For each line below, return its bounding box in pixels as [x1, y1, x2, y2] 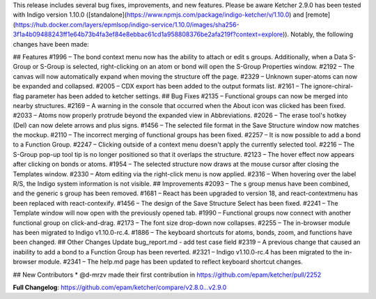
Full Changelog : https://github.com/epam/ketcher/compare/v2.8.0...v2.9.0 [13, 283, 227, 291]
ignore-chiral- [313, 82, 354, 91]
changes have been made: [13, 40, 90, 48]
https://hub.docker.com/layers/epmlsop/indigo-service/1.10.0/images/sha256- [15, 20, 240, 29]
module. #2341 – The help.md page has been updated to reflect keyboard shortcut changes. [38, 258, 303, 266]
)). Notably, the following [282, 30, 354, 38]
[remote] [305, 10, 331, 19]
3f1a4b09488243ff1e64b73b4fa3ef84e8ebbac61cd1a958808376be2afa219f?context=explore [13, 30, 283, 38]
